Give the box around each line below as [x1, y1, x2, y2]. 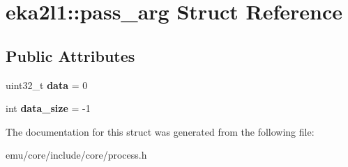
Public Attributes [6, 45, 135, 66]
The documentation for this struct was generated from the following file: [6, 124, 315, 138]
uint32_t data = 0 [6, 77, 88, 92]
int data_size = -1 [6, 101, 91, 116]
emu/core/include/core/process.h [6, 148, 147, 162]
